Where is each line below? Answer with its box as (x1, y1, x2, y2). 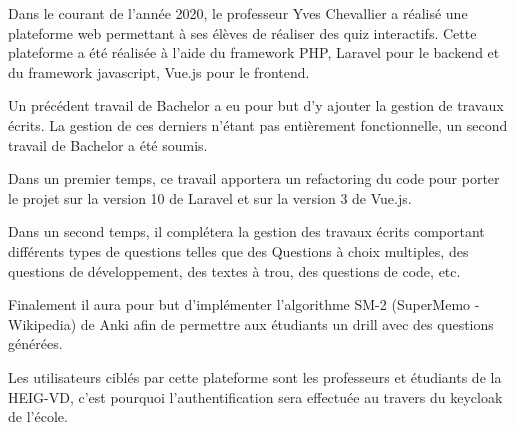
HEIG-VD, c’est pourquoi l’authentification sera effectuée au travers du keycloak (8, 386, 503, 407)
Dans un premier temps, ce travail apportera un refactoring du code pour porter (8, 168, 500, 189)
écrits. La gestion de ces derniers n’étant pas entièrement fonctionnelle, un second (8, 114, 508, 135)
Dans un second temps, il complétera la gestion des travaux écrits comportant (8, 221, 485, 242)
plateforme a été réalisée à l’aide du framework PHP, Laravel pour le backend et (8, 42, 500, 63)
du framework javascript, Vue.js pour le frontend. (8, 61, 310, 82)
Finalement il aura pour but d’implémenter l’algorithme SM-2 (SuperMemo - (8, 294, 480, 315)
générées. (8, 333, 63, 354)
